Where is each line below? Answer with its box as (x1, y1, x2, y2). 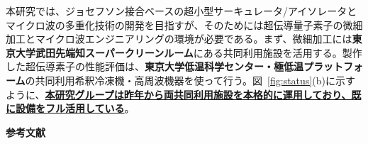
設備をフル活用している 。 (15, 101, 135, 116)
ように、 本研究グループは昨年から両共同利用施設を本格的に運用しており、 (6, 87, 352, 101)
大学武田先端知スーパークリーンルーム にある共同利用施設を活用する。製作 (15, 45, 362, 60)
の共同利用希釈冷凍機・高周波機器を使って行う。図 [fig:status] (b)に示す (25, 72, 355, 87)
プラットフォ (303, 59, 363, 74)
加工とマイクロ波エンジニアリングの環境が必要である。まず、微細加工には (6, 31, 352, 46)
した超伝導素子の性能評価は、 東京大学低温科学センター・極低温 (6, 59, 303, 74)
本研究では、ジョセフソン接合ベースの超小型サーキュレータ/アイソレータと (6, 4, 357, 18)
